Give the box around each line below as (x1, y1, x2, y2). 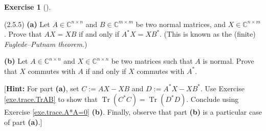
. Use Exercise (201, 83, 245, 93)
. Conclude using (186, 94, 239, 104)
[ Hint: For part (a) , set (4, 83, 79, 93)
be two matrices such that (111, 56, 193, 66)
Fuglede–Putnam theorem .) (4, 38, 87, 49)
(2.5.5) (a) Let (4, 18, 50, 29)
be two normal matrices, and (136, 18, 226, 29)
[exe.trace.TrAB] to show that (4, 94, 98, 104)
